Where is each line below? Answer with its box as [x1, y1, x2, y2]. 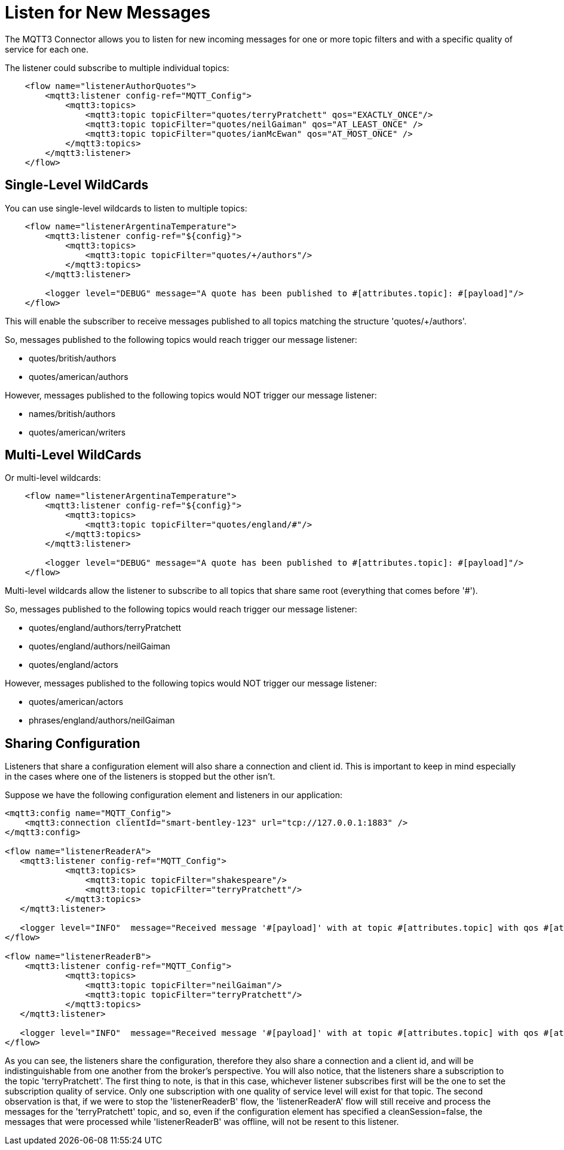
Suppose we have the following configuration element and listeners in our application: [5, 790, 343, 801]
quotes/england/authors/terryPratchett [29, 622, 182, 633]
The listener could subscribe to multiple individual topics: [5, 62, 229, 73]
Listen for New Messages [5, 2, 211, 23]
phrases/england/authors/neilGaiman [29, 715, 175, 726]
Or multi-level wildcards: [5, 473, 101, 483]
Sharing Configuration [5, 735, 140, 751]
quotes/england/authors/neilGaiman [29, 641, 170, 652]
